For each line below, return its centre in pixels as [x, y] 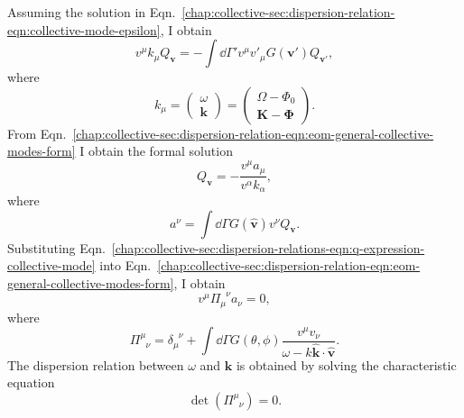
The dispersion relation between [96, 364]
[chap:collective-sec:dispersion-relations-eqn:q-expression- [268, 247]
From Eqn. [37, 133]
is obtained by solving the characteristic [346, 364]
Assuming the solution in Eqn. [92, 12]
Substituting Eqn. [56, 247]
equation [31, 382]
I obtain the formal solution [156, 151]
